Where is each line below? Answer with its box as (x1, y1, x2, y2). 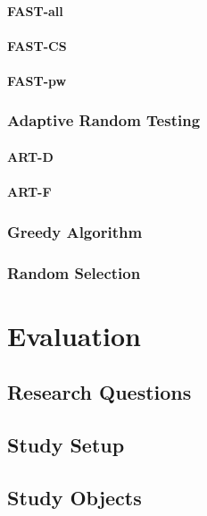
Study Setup (7, 431, 125, 459)
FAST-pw (7, 71, 67, 89)
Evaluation (7, 317, 141, 353)
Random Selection (7, 261, 141, 283)
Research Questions (7, 378, 192, 406)
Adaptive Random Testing (7, 109, 201, 131)
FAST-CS (7, 36, 67, 55)
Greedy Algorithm (7, 220, 143, 242)
